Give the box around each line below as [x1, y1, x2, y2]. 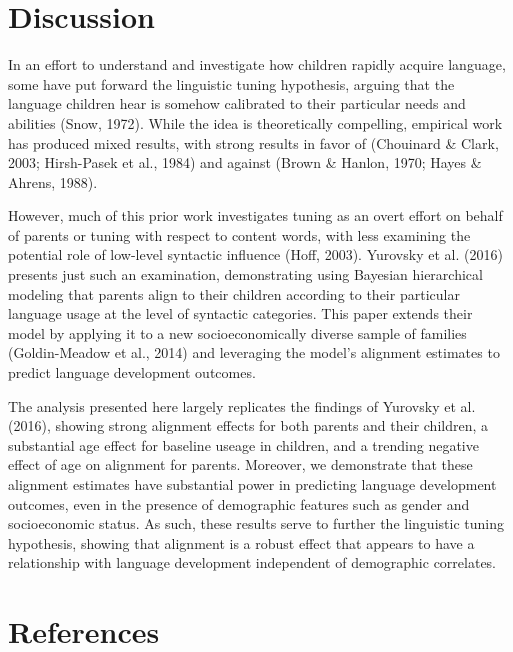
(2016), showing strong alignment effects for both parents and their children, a [8, 415, 489, 436]
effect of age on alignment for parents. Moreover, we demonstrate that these [8, 454, 473, 475]
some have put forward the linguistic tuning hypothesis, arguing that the [8, 73, 455, 94]
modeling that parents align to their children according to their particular [8, 283, 460, 304]
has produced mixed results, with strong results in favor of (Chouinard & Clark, [8, 132, 499, 153]
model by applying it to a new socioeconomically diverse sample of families [8, 322, 467, 343]
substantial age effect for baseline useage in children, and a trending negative [8, 434, 479, 455]
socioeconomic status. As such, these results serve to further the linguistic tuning [8, 513, 504, 534]
